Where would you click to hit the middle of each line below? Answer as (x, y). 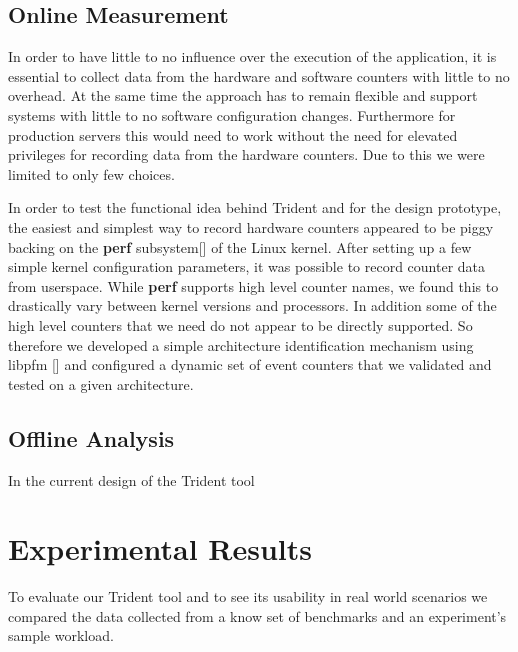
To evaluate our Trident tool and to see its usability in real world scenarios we (248, 596)
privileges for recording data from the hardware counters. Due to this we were (246, 154)
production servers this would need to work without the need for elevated (233, 134)
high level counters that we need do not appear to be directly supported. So (240, 324)
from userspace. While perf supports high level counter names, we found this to (253, 285)
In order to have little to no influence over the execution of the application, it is (252, 56)
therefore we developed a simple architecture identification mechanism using (241, 344)
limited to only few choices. (91, 173)
